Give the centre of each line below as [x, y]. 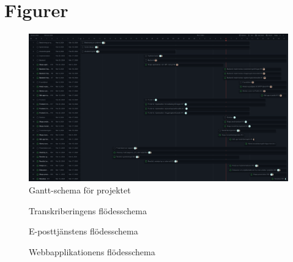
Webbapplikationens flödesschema [92, 251]
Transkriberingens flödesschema [88, 210]
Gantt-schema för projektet [80, 189]
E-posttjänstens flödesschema [83, 231]
